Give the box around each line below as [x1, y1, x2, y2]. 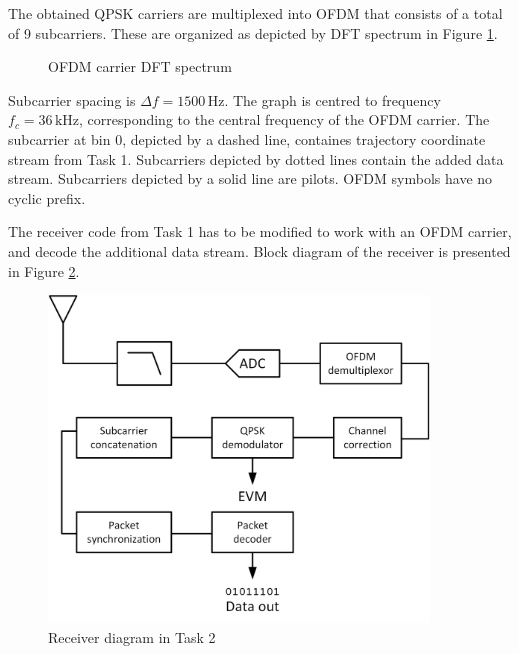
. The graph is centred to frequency [224, 89, 441, 110]
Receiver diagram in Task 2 [48, 627, 216, 648]
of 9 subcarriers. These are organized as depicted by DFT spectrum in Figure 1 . [8, 22, 498, 43]
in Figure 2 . [8, 260, 80, 281]
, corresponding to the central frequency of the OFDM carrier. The [79, 109, 490, 130]
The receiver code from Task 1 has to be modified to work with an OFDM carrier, [8, 221, 512, 242]
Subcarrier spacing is [8, 89, 136, 110]
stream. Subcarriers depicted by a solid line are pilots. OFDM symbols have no [8, 168, 493, 189]
